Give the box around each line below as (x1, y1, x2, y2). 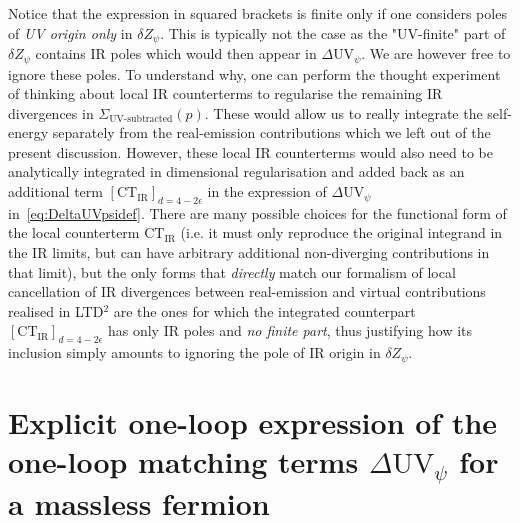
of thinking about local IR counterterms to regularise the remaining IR (8, 83, 443, 104)
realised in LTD (8, 300, 104, 321)
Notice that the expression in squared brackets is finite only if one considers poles (8, 3, 507, 23)
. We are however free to (361, 43, 511, 64)
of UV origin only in (8, 22, 133, 43)
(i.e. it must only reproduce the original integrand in (180, 222, 503, 243)
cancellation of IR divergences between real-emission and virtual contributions (8, 281, 486, 302)
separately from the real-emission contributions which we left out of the (52, 122, 491, 143)
